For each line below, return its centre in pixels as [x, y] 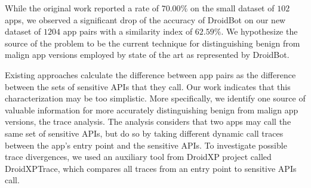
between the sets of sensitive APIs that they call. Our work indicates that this [148, 86]
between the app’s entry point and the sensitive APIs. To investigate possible [146, 145]
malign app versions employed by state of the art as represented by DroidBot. [147, 55]
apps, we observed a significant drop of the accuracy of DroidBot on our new [145, 19]
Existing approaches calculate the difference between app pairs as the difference [150, 74]
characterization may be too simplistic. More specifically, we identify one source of [155, 98]
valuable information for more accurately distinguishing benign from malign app [152, 110]
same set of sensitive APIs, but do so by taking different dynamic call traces [144, 133]
